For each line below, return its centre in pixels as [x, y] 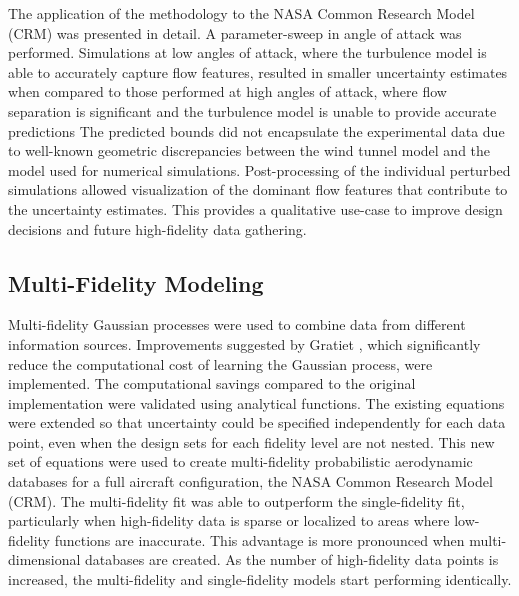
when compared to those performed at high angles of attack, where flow [227, 91]
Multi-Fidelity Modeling [136, 282]
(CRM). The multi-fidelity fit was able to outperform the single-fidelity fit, [236, 500]
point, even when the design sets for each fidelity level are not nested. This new [251, 441]
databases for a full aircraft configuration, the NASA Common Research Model [250, 481]
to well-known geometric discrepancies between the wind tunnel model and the [249, 150]
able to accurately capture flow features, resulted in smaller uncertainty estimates [258, 71]
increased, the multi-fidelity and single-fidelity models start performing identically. [260, 579]
